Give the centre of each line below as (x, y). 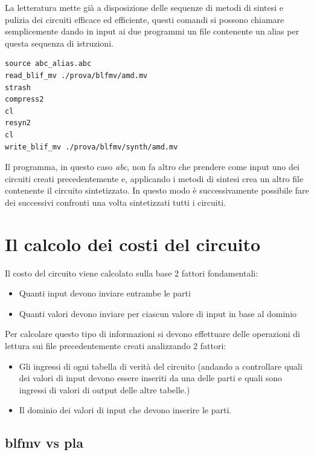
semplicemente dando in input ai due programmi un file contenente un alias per (152, 31)
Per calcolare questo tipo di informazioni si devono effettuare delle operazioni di (152, 334)
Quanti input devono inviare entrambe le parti (105, 293)
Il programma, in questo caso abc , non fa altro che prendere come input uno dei (152, 167)
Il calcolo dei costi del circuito (133, 244)
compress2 (24, 100)
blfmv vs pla (44, 443)
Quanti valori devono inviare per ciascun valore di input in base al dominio (158, 313)
